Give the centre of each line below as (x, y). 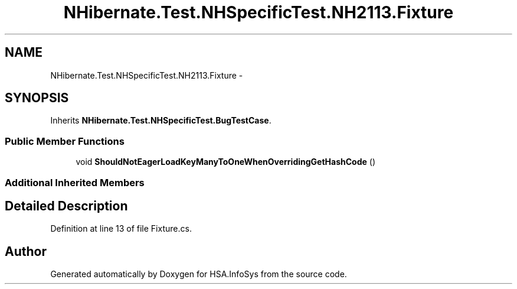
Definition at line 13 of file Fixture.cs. (121, 229)
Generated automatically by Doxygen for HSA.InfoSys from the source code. (199, 274)
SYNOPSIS (37, 98)
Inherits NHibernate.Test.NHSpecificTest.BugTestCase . (161, 121)
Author (26, 251)
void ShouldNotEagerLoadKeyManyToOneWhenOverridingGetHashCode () (226, 162)
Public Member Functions (65, 141)
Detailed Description (66, 206)
